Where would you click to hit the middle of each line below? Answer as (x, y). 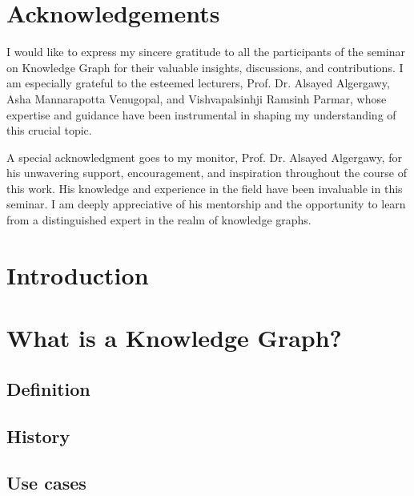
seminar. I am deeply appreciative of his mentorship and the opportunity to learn (206, 204)
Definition (48, 388)
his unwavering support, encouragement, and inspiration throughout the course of (207, 173)
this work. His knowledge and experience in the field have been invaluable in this (205, 188)
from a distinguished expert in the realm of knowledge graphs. (159, 220)
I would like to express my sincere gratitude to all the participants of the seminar (206, 52)
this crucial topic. (49, 130)
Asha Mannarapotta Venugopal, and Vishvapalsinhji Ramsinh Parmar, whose (197, 98)
